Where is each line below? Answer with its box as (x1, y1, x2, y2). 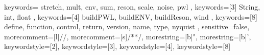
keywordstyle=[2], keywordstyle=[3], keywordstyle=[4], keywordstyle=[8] (4, 41, 231, 51)
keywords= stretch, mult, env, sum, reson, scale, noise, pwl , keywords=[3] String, (4, 2, 260, 12)
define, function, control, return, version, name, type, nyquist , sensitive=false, (4, 21, 250, 32)
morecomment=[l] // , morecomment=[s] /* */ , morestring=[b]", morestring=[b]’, (4, 31, 251, 41)
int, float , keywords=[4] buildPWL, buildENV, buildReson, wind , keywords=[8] (4, 11, 257, 22)
